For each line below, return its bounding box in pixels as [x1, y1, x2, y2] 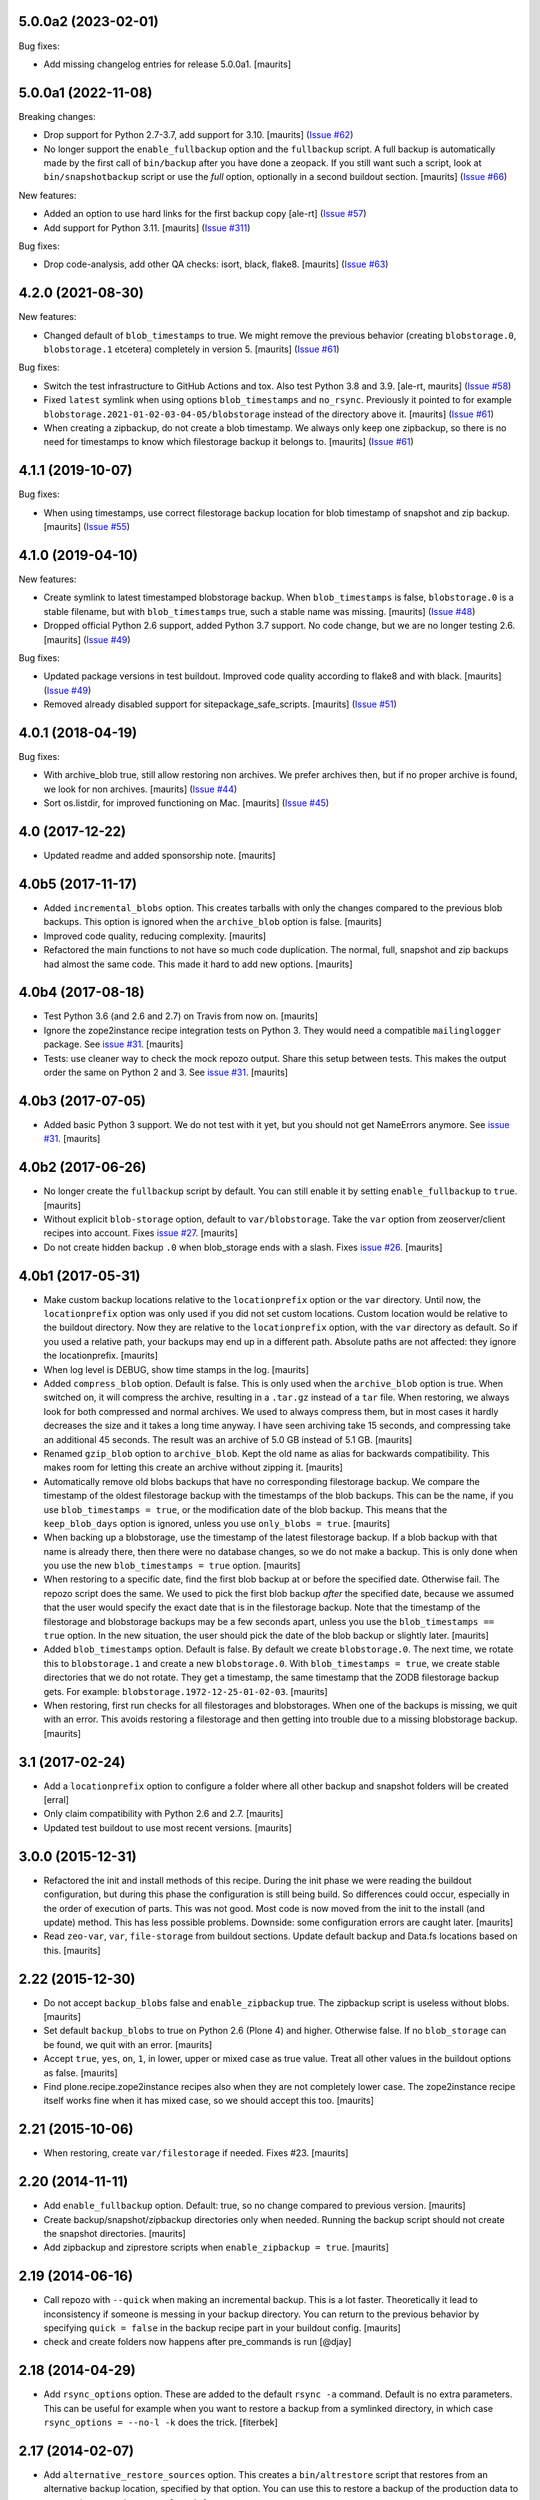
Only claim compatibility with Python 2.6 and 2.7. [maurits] [43, 1808, 284, 1820]
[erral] [43, 1794, 70, 1806]
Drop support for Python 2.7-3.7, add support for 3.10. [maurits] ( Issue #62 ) [43, 129, 354, 141]
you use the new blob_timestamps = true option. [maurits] [43, 1560, 301, 1572]
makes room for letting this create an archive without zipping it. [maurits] [43, 1461, 344, 1474]
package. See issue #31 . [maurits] [43, 1038, 184, 1050]
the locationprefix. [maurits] [43, 1350, 159, 1362]
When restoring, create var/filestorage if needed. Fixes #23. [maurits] [43, 2147, 349, 2159]
